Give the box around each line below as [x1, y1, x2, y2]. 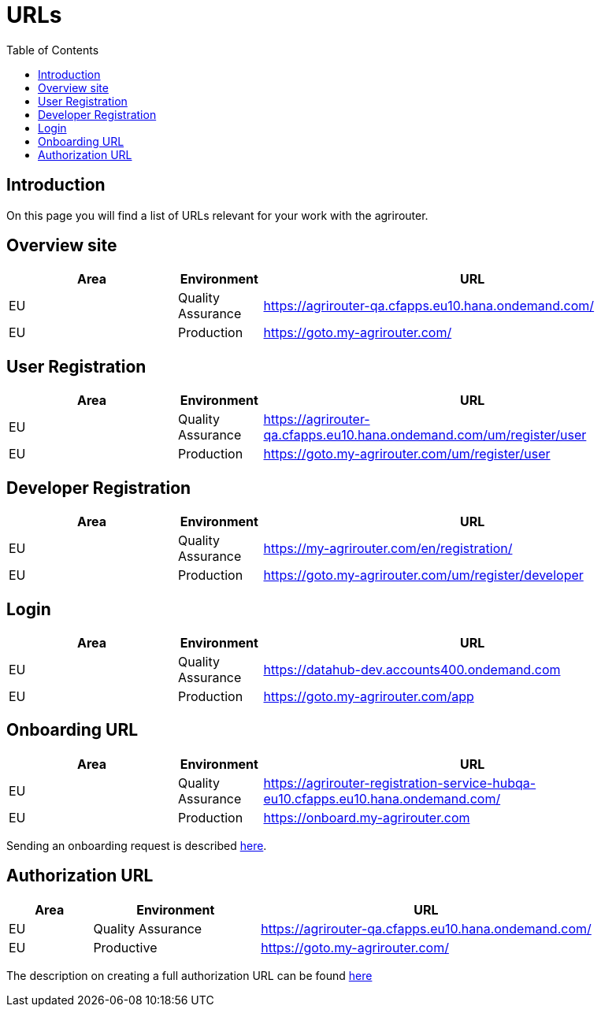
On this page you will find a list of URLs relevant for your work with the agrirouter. [6, 208, 428, 222]
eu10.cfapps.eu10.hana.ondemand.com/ [263, 790, 501, 807]
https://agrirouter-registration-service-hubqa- [263, 774, 536, 791]
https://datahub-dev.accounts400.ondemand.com [263, 661, 561, 677]
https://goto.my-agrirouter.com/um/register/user [263, 446, 551, 462]
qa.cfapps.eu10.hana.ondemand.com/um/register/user [263, 427, 587, 443]
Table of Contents [6, 43, 99, 57]
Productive [93, 939, 158, 955]
